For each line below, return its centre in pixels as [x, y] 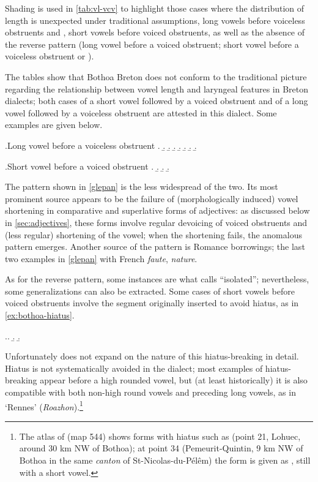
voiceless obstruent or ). [50, 56]
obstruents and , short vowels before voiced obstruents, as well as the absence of [155, 32]
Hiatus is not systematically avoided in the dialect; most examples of [134, 368]
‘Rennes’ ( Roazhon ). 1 [44, 405]
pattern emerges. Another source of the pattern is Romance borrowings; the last [155, 247]
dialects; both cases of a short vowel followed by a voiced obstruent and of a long [157, 101]
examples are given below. [54, 125]
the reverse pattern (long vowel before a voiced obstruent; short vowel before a [152, 44]
